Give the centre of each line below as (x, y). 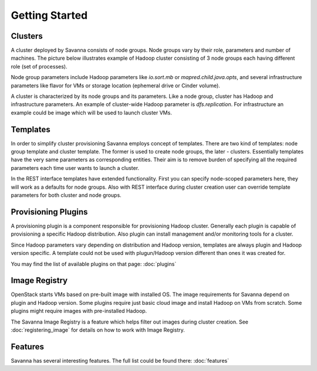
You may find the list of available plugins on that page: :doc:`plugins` (94, 264)
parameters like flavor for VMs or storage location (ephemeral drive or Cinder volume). (115, 86)
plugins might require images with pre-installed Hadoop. (79, 311)
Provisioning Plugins (49, 212)
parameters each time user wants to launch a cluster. (75, 168)
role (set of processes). (39, 66)
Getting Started (49, 15)
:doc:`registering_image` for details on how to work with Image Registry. (98, 330)
